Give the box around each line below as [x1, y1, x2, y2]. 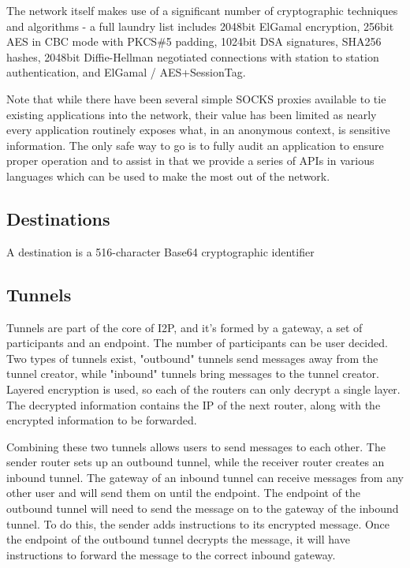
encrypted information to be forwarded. [6, 412, 197, 428]
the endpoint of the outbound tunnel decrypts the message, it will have [6, 531, 350, 547]
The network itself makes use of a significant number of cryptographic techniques [6, 2, 398, 18]
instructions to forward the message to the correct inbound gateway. [6, 546, 336, 562]
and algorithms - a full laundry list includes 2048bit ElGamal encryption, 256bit [6, 17, 394, 34]
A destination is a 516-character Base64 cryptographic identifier [6, 243, 315, 260]
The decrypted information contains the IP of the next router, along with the [6, 396, 381, 413]
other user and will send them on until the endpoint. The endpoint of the [6, 484, 361, 501]
